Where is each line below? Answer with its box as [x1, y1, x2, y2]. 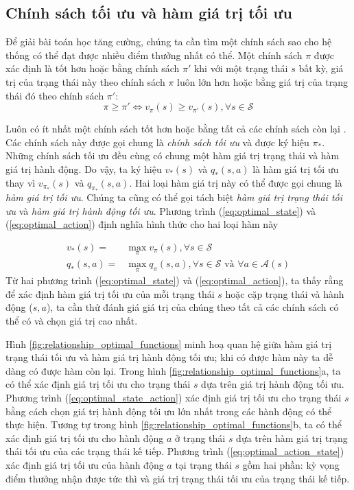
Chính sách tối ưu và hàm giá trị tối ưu [5, 2, 292, 23]
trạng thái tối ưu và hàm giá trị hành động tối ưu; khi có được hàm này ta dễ [5, 350, 333, 364]
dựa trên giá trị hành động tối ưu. [201, 377, 344, 391]
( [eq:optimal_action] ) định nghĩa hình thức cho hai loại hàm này [5, 217, 279, 231]
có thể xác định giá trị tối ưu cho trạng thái [5, 377, 191, 391]
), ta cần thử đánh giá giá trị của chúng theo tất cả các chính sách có [46, 300, 339, 314]
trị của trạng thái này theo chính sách [5, 74, 165, 89]
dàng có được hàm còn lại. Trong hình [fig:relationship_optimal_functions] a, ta [5, 363, 341, 377]
